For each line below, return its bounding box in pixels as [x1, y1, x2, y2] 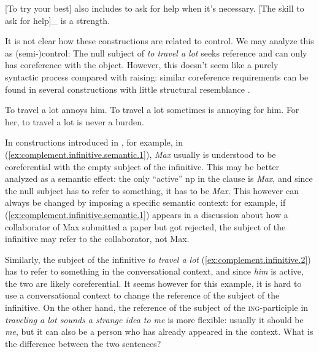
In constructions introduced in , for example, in [5, 136, 183, 149]
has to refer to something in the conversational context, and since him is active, [5, 265, 304, 278]
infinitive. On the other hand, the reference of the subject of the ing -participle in [5, 301, 309, 314]
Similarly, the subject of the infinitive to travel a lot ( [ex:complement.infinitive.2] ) [5, 252, 311, 265]
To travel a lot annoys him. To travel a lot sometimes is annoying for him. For [5, 103, 299, 116]
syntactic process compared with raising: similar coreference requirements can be [5, 70, 309, 83]
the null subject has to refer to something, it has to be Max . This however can [5, 184, 299, 197]
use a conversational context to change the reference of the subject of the [5, 289, 280, 302]
